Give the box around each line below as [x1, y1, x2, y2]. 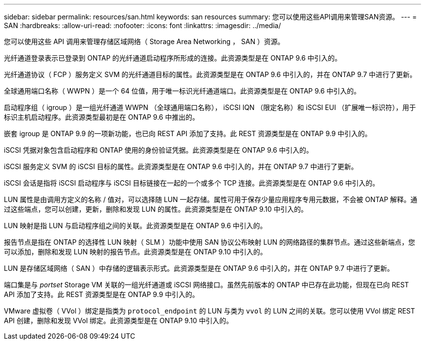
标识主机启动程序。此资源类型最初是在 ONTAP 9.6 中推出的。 [4, 113, 199, 121]
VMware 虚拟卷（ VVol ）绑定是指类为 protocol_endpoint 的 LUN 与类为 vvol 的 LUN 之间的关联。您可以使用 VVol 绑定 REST [4, 307, 415, 315]
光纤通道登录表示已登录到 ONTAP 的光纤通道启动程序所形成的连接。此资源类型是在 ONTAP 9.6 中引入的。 [4, 54, 342, 62]
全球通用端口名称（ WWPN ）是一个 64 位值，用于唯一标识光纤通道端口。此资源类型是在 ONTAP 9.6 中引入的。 [4, 87, 361, 95]
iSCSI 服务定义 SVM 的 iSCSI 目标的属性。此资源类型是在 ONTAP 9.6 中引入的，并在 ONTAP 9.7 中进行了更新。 [4, 162, 358, 171]
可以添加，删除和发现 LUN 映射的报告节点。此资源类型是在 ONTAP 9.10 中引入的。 [4, 248, 267, 256]
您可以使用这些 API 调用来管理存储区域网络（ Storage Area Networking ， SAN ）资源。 [4, 37, 285, 46]
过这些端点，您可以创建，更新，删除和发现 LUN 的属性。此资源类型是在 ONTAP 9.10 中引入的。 [4, 205, 308, 213]
